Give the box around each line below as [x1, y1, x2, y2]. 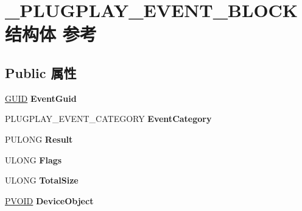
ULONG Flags [5, 153, 62, 166]
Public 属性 [5, 63, 77, 82]
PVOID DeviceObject [5, 194, 94, 207]
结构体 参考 [5, 21, 97, 46]
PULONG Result [5, 132, 73, 145]
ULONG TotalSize [5, 174, 79, 187]
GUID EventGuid [5, 91, 77, 104]
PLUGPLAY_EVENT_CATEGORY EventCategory [5, 112, 212, 125]
